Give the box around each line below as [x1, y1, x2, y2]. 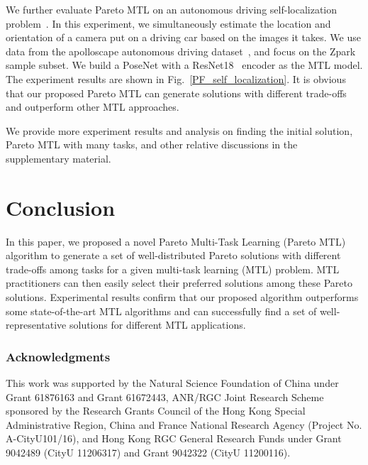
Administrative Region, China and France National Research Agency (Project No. [6, 417, 362, 432]
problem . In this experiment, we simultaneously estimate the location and [6, 16, 331, 31]
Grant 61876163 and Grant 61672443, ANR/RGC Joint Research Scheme [6, 389, 324, 404]
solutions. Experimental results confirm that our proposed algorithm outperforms [6, 290, 359, 305]
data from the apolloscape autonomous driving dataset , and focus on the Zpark [6, 43, 356, 58]
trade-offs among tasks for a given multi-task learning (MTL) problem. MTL [6, 261, 340, 276]
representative [6, 317, 67, 332]
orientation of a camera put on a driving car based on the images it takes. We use [6, 30, 361, 45]
